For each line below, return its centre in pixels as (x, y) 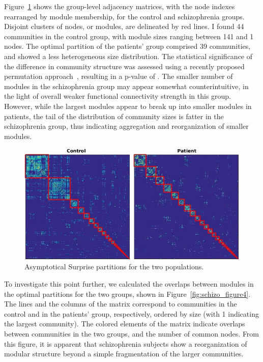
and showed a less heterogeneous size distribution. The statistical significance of (128, 56)
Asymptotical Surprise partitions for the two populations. (114, 267)
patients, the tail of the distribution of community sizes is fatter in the (114, 116)
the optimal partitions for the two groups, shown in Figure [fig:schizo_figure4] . (127, 294)
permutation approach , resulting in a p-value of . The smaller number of (119, 76)
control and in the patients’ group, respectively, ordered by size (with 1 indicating (131, 313)
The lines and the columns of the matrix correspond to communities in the (121, 304)
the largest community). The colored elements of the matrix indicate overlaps (125, 324)
